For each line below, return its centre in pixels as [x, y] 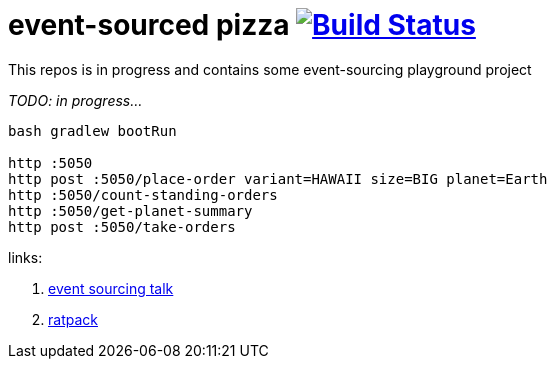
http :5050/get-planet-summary [130, 210]
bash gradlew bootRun [92, 130]
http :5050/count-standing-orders [143, 194]
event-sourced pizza [149, 25]
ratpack [73, 319]
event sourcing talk [111, 288]
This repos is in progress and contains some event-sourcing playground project [270, 69]
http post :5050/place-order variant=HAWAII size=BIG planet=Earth [278, 178]
